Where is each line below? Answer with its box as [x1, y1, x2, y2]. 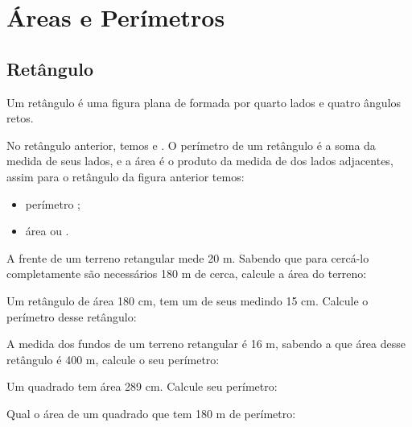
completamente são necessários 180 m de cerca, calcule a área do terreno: [6, 265, 367, 282]
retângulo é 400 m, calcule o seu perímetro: [6, 350, 220, 367]
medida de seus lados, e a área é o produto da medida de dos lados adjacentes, [6, 152, 393, 169]
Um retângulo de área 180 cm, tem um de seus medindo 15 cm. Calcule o [6, 292, 369, 309]
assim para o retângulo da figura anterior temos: [6, 168, 245, 184]
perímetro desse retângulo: [6, 308, 137, 325]
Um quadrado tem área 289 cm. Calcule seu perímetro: [6, 378, 278, 395]
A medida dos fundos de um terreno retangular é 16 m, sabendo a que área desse [6, 335, 406, 352]
